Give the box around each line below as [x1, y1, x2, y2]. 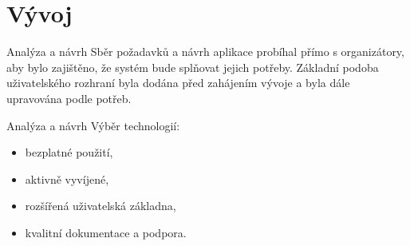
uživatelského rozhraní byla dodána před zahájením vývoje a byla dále [6, 74, 350, 91]
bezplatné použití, [25, 144, 113, 161]
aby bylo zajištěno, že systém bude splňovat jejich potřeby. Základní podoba [6, 58, 379, 75]
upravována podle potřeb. [6, 89, 132, 106]
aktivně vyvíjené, [25, 170, 109, 187]
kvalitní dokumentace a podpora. [25, 224, 187, 240]
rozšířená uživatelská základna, [25, 197, 176, 214]
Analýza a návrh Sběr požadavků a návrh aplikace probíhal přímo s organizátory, [6, 43, 404, 60]
